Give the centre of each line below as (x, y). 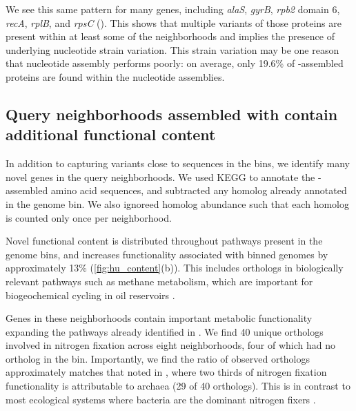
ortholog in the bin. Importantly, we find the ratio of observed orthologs (158, 358)
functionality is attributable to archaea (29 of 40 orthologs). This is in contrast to (178, 386)
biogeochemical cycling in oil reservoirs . (90, 295)
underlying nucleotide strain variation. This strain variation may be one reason (172, 49)
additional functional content (111, 134)
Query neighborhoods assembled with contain (172, 114)
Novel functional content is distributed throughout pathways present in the (164, 241)
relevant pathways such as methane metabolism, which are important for (159, 281)
